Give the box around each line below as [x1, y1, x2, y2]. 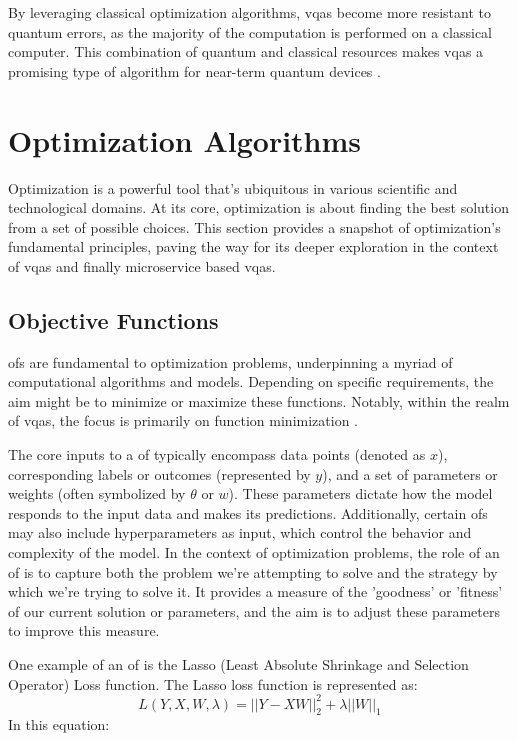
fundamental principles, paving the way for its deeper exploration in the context [8, 236, 499, 257]
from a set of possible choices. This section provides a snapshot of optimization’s [8, 216, 501, 237]
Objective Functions [8, 304, 219, 335]
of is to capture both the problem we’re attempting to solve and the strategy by [8, 561, 498, 582]
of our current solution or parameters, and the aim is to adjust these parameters [8, 600, 500, 621]
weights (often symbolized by [8, 483, 186, 504]
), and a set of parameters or [322, 463, 498, 484]
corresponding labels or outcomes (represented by [8, 463, 311, 484]
